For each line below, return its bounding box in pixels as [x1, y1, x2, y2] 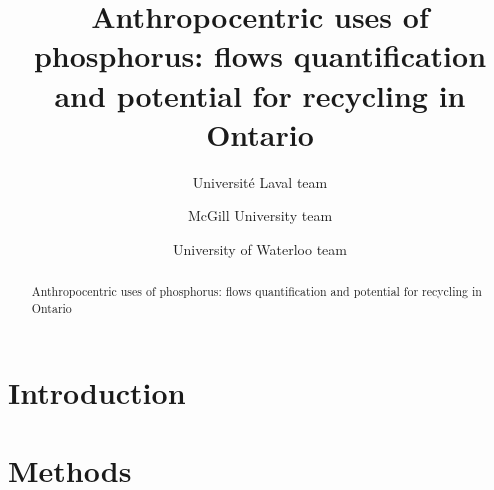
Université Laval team [192, 171, 328, 192]
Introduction [8, 371, 186, 412]
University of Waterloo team [173, 238, 347, 259]
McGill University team [187, 205, 333, 226]
